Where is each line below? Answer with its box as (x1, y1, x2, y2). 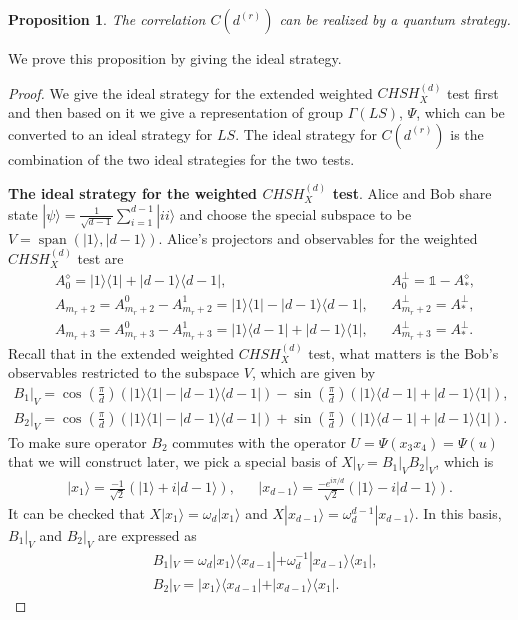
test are (77, 248, 124, 268)
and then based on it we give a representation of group (8, 102, 344, 122)
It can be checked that (8, 502, 145, 523)
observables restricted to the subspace (8, 362, 240, 383)
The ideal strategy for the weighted (8, 183, 258, 203)
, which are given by (251, 362, 376, 383)
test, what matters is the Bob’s (308, 342, 499, 363)
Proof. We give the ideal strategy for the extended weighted (8, 82, 373, 103)
